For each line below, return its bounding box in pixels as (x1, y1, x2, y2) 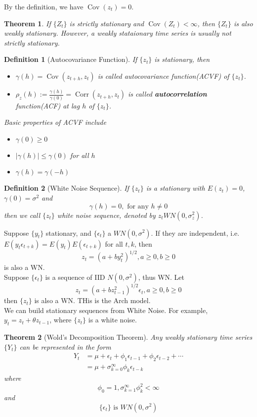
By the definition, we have (4, 1, 84, 11)
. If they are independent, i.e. (151, 227, 240, 238)
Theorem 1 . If (4, 18, 51, 28)
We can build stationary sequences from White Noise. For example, (4, 305, 208, 315)
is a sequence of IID (45, 271, 105, 282)
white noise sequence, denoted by (57, 209, 156, 220)
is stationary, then (154, 54, 210, 64)
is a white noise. (88, 314, 137, 325)
